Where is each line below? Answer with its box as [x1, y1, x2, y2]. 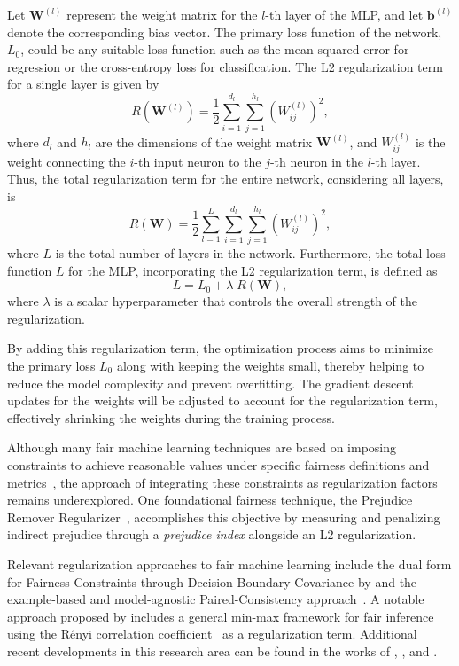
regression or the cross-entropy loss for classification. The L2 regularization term [7, 57, 443, 75]
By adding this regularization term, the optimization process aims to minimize [7, 339, 433, 357]
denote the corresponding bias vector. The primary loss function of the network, [7, 22, 442, 41]
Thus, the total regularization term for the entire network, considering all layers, [7, 169, 444, 188]
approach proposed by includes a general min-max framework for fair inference [7, 607, 434, 625]
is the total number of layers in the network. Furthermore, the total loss [55, 244, 446, 262]
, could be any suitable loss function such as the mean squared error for [20, 40, 409, 59]
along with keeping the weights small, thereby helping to [116, 357, 424, 375]
